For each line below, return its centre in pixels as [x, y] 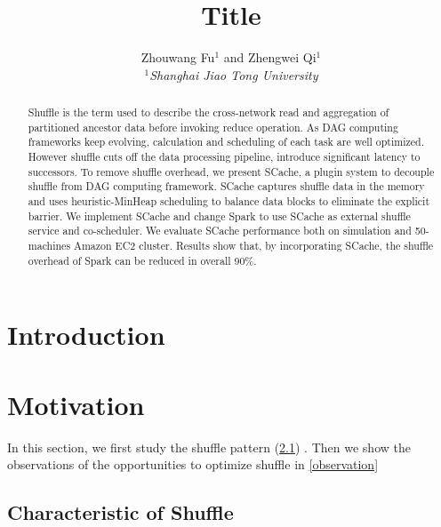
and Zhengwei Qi [270, 57]
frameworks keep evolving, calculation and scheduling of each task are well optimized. [226, 142]
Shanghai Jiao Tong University [234, 74]
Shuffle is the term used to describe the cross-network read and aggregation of [208, 112]
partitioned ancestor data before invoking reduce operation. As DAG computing [213, 127]
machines [49, 246]
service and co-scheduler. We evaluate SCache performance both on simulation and [220, 231]
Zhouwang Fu [178, 57]
